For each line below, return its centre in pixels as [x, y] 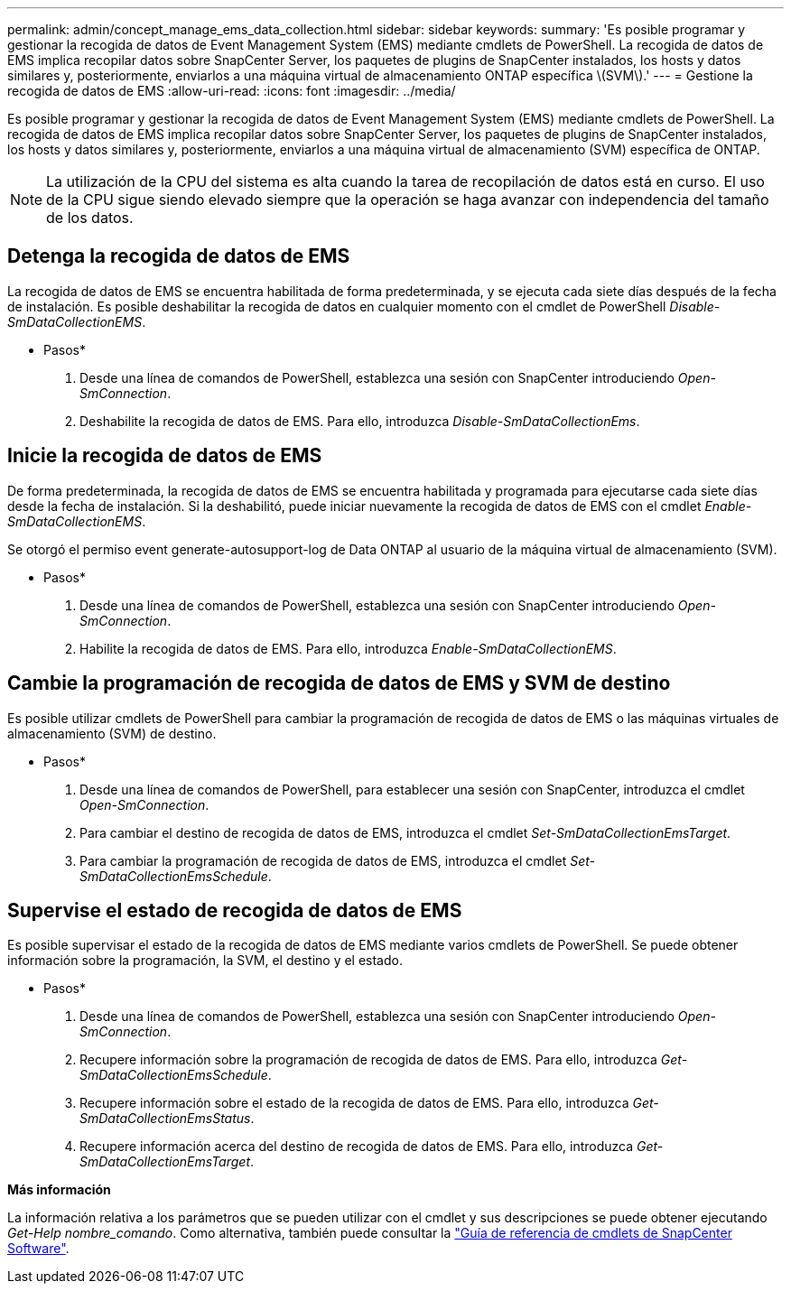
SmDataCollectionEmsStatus [165, 1119]
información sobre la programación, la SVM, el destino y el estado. [205, 961]
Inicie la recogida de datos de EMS [165, 456]
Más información [59, 1190]
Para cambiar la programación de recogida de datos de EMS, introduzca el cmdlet [323, 860]
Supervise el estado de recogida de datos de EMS [235, 910]
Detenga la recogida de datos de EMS [179, 256]
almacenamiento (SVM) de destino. [112, 733]
